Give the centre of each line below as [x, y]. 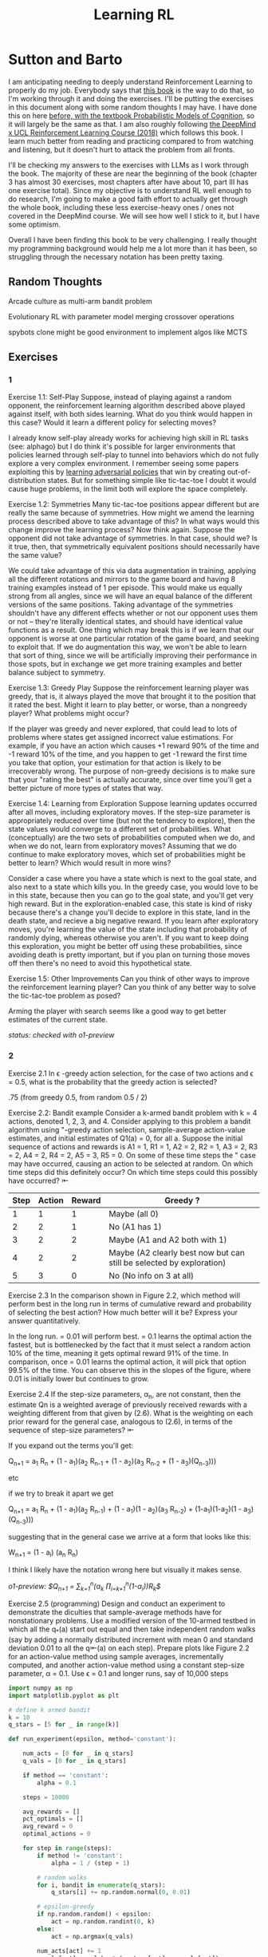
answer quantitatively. [45, 1320]
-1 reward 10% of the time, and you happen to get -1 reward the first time [128, 754]
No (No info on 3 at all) [151, 1275]
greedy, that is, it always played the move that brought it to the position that [132, 697]
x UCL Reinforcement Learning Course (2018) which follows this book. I [126, 132]
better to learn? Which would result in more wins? [90, 863]
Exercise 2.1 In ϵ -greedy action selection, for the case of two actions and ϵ [131, 1073]
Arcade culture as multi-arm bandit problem [81, 301]
